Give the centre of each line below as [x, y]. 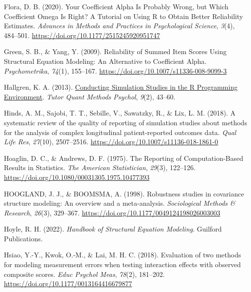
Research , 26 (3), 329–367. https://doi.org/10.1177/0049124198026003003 [112, 212]
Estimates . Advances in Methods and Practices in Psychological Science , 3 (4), [119, 26]
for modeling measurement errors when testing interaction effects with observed [123, 264]
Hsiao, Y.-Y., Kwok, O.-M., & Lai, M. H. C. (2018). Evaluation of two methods [123, 255]
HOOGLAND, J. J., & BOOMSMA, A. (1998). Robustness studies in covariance [124, 193]
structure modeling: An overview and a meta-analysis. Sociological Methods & [120, 203]
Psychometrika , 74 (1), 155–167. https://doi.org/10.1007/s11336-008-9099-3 [115, 70]
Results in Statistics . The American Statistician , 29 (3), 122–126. [100, 167]
